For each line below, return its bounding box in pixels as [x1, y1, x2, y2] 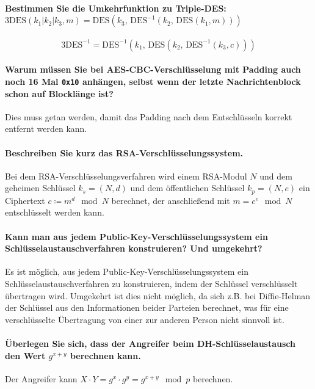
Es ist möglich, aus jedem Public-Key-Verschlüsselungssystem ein [5, 265, 248, 278]
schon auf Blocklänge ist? [5, 87, 114, 100]
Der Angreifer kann [5, 372, 78, 385]
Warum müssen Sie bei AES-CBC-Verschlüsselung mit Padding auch [5, 63, 301, 76]
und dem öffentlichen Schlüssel [130, 181, 245, 194]
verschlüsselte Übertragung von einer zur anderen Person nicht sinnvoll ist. [5, 313, 284, 325]
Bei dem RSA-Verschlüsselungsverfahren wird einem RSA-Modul [5, 169, 247, 182]
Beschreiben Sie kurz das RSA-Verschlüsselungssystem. [5, 146, 244, 159]
